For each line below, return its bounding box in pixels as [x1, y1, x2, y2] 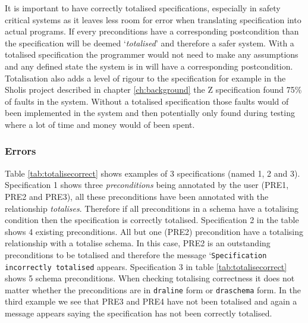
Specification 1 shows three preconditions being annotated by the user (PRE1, [5, 178, 289, 191]
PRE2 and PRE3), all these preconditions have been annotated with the [5, 190, 269, 202]
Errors [5, 143, 36, 158]
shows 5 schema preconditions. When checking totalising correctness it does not [5, 272, 295, 284]
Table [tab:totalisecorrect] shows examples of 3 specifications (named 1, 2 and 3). [5, 167, 300, 179]
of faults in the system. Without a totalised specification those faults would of [5, 95, 289, 107]
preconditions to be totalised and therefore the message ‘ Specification [5, 248, 267, 261]
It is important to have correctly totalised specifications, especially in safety [5, 2, 281, 14]
